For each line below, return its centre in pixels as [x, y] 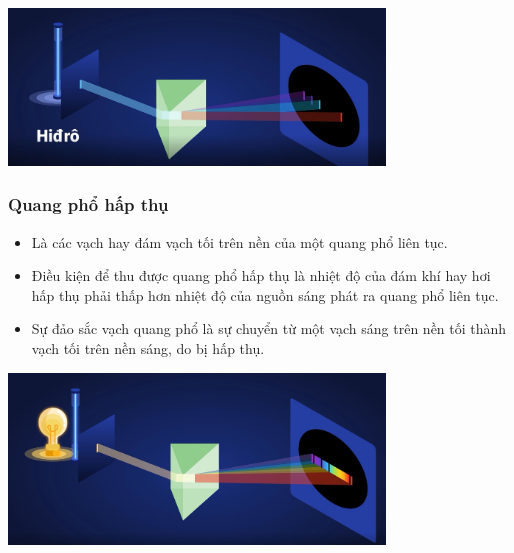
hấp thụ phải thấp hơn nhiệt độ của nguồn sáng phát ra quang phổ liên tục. [265, 294]
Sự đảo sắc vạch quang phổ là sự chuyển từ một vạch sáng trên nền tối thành [269, 328]
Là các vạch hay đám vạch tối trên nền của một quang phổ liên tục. [239, 241]
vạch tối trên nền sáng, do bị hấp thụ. [148, 347]
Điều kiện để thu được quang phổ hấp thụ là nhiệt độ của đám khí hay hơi [261, 275]
